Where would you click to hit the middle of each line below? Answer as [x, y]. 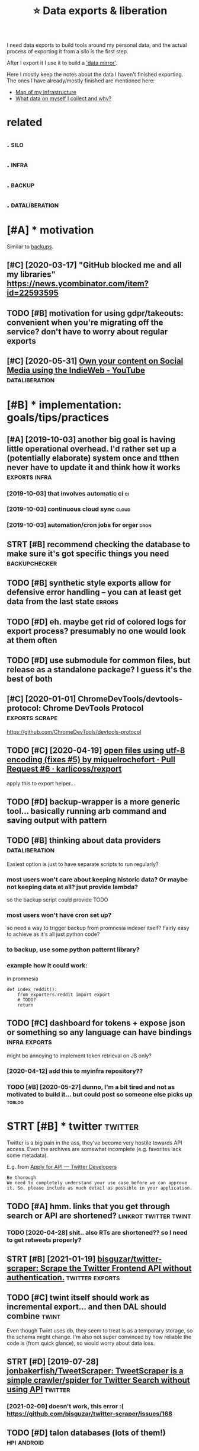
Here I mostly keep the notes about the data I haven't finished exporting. [95, 75]
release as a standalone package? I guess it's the [99, 669]
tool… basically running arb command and [86, 811]
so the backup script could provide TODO [57, 900]
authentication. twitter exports [63, 1277]
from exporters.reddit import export [64, 995]
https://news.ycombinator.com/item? [78, 284]
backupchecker [32, 563]
